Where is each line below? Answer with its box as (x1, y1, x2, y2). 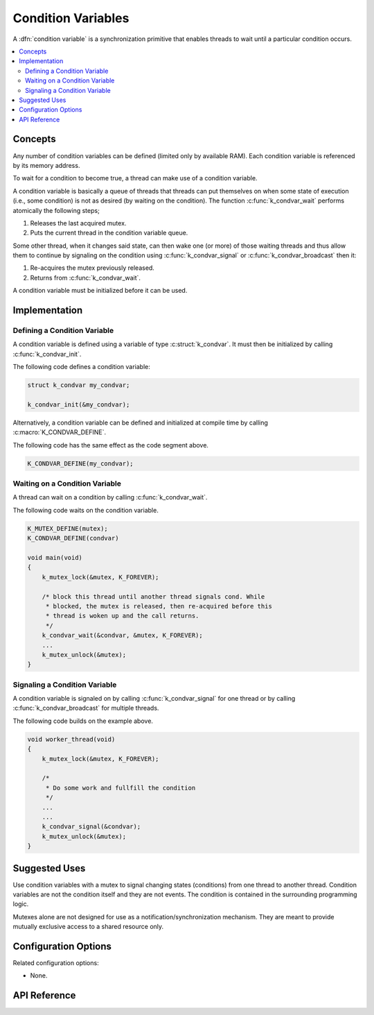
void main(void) (27, 554, 83, 561)
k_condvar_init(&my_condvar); (27, 400, 130, 409)
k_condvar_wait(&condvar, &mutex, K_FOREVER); (42, 631, 204, 640)
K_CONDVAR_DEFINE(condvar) (27, 534, 119, 543)
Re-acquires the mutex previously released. (30, 264, 155, 272)
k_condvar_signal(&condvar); (42, 823, 141, 830)
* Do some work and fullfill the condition (45, 784, 196, 792)
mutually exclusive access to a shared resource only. (12, 923, 164, 931)
